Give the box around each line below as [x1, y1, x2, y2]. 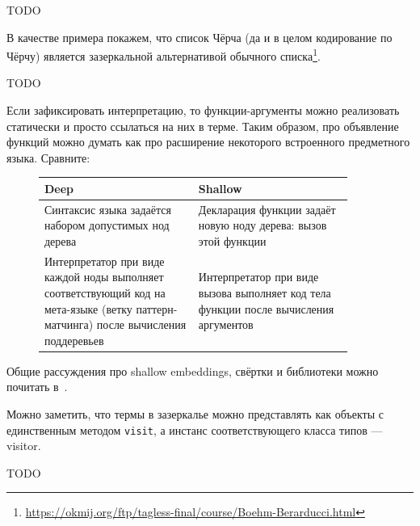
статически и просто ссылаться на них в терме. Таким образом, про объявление [6, 117, 399, 134]
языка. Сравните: [6, 149, 90, 166]
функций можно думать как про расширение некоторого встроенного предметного [6, 133, 410, 150]
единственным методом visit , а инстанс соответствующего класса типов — [6, 421, 383, 438]
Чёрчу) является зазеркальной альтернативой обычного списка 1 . [6, 45, 321, 64]
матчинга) [44, 316, 94, 333]
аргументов [198, 316, 254, 333]
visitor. [6, 437, 41, 454]
